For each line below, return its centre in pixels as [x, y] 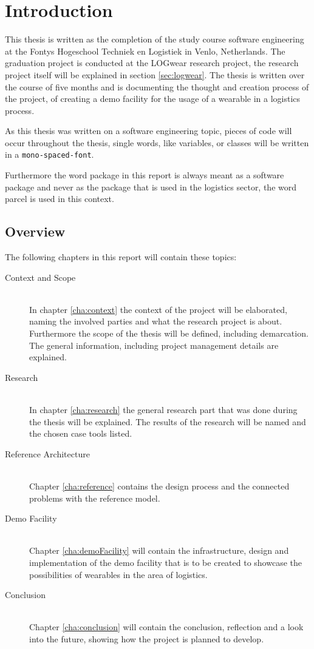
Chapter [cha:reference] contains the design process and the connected [159, 486]
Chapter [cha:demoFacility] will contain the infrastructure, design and [159, 550]
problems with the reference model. [95, 498]
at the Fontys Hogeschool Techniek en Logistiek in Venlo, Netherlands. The [145, 51]
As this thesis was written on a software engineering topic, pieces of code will [148, 131]
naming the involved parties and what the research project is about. [156, 321]
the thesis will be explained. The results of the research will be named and [168, 421]
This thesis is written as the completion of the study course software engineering [155, 39]
